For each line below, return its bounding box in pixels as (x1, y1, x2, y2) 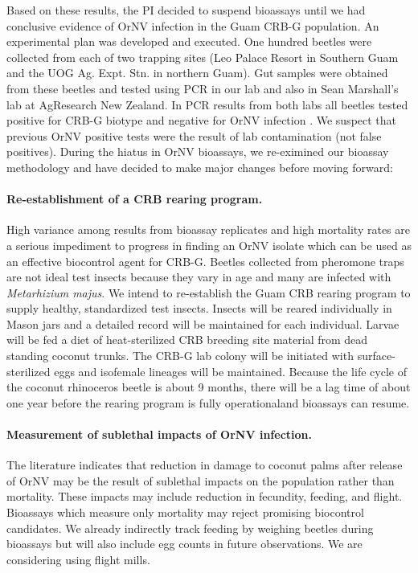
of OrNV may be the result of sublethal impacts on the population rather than (6, 472, 395, 489)
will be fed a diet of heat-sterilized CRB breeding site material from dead (6, 331, 368, 348)
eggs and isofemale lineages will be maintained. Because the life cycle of (54, 362, 407, 379)
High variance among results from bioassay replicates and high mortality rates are (6, 221, 410, 238)
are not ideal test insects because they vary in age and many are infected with (6, 268, 391, 285)
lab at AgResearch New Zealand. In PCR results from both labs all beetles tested (6, 96, 408, 113)
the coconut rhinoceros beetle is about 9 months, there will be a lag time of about (6, 379, 411, 395)
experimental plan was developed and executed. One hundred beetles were (6, 33, 372, 50)
